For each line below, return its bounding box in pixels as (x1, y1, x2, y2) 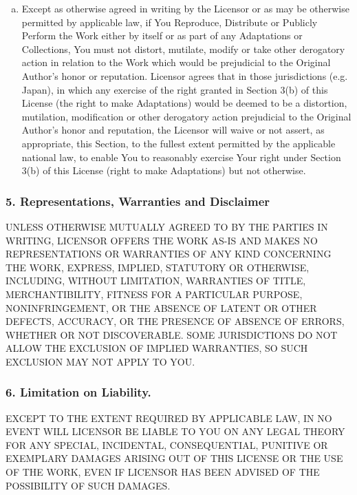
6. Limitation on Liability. (6, 383, 151, 401)
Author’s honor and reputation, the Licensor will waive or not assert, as (21, 123, 325, 137)
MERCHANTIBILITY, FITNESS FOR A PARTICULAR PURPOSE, (6, 286, 303, 301)
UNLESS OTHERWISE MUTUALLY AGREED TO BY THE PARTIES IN (6, 219, 328, 233)
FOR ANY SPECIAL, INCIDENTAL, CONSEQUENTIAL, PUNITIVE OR (6, 437, 328, 452)
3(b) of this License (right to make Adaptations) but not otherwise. (21, 163, 306, 178)
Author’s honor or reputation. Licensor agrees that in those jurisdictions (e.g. (21, 68, 348, 83)
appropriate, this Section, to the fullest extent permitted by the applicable (21, 136, 336, 150)
